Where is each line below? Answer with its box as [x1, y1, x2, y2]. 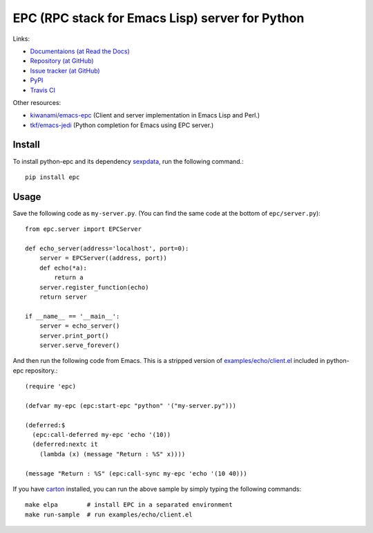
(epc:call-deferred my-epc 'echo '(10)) [32, 431, 171, 439]
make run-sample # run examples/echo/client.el [25, 510, 193, 518]
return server [39, 293, 88, 301]
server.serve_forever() [39, 341, 120, 349]
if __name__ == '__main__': [25, 312, 120, 320]
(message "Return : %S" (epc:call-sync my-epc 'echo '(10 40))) [25, 469, 248, 477]
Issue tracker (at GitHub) [30, 66, 100, 75]
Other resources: [12, 98, 61, 106]
